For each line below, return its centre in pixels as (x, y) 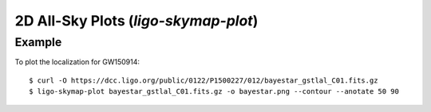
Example (38, 42)
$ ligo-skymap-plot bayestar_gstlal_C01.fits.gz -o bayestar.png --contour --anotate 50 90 (214, 92)
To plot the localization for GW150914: (77, 62)
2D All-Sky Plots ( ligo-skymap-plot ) (136, 21)
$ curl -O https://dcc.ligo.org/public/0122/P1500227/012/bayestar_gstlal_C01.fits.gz (204, 80)
